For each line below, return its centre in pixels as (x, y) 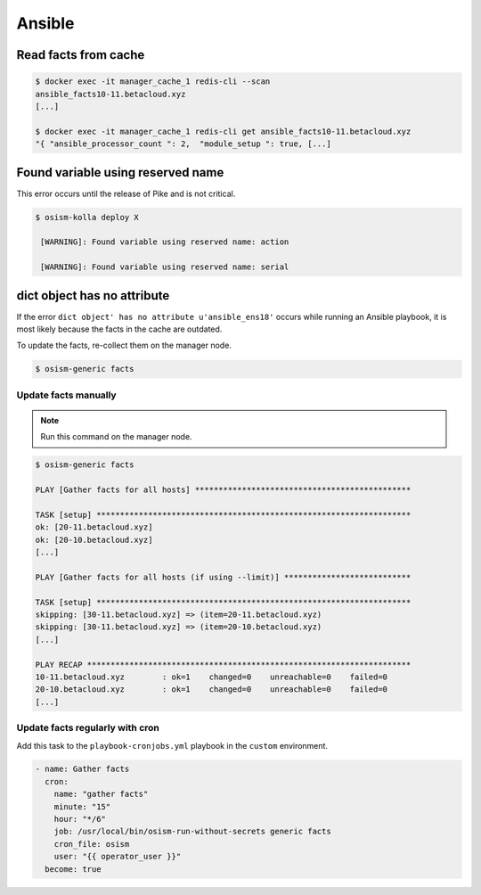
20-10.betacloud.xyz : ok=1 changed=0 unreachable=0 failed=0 (211, 690)
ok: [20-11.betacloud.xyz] (94, 527)
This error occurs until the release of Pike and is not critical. (126, 193)
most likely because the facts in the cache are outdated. (119, 329)
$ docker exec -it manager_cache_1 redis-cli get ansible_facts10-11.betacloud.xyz (223, 131)
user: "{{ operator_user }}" (118, 857)
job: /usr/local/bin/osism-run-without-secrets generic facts (192, 832)
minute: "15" (82, 806)
